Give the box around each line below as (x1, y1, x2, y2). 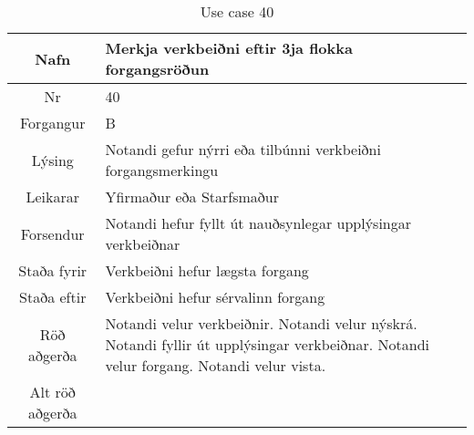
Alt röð (29, 381, 76, 402)
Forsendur (20, 223, 85, 244)
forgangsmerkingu (105, 160, 219, 181)
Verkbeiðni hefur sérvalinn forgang (105, 286, 325, 307)
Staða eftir (19, 286, 87, 307)
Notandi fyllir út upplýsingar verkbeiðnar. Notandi (105, 334, 429, 355)
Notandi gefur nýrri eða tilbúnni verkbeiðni (105, 139, 381, 160)
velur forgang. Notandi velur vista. (105, 355, 326, 376)
